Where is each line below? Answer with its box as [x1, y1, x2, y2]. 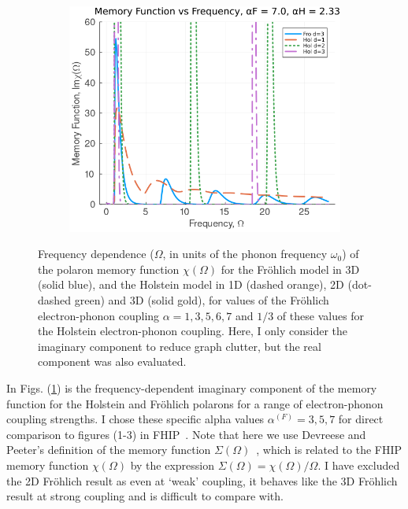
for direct [338, 411, 384, 427]
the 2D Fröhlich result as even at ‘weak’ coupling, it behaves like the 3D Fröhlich [6, 472, 398, 489]
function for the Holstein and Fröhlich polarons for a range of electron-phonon [6, 395, 384, 411]
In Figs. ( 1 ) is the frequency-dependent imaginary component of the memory [6, 380, 377, 396]
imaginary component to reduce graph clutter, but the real [38, 337, 321, 354]
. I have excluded [317, 456, 400, 473]
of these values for [276, 307, 365, 323]
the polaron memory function [38, 260, 180, 277]
